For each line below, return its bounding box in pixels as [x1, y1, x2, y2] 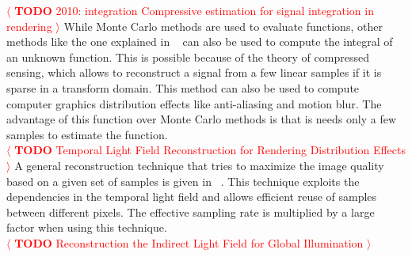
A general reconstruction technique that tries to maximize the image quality [14, 157, 384, 173]
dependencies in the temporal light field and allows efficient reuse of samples [6, 188, 377, 205]
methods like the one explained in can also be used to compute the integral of [6, 33, 393, 50]
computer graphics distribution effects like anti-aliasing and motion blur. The [6, 95, 382, 111]
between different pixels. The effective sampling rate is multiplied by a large [6, 203, 375, 220]
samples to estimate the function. [6, 126, 168, 142]
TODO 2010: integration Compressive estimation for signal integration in [14, 2, 374, 18]
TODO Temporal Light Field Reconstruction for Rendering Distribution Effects [14, 142, 406, 158]
